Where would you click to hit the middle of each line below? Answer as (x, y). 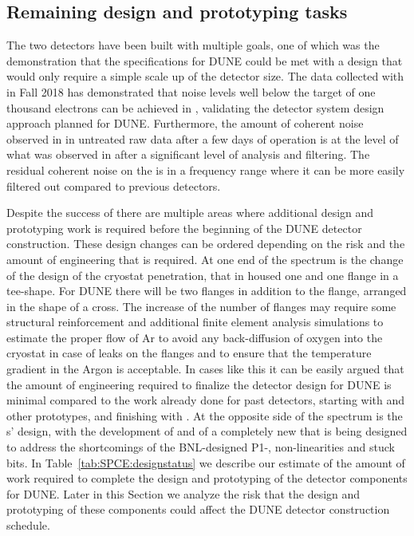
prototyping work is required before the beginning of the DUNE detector (184, 228)
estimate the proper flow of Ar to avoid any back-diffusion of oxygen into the (195, 337)
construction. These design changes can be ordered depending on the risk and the (206, 244)
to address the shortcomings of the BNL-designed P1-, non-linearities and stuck (201, 447)
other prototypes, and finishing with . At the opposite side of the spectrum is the (205, 415)
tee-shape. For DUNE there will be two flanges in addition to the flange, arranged (207, 291)
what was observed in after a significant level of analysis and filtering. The (188, 154)
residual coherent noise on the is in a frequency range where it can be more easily (206, 169)
